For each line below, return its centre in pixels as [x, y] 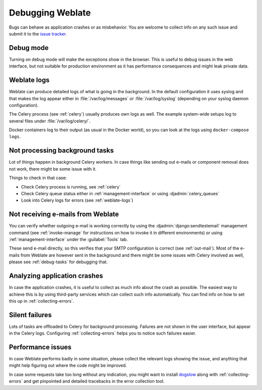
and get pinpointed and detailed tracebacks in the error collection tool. [94, 381]
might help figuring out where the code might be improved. [68, 365]
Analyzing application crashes [56, 276]
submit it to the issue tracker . [38, 34]
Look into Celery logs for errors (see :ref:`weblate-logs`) [77, 200]
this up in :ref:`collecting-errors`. [41, 301]
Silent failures [30, 315]
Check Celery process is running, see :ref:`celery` [71, 187]
